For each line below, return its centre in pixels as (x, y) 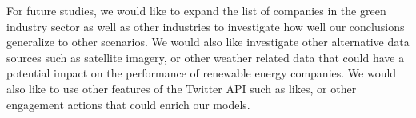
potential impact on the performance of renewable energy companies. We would (202, 73)
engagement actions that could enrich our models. (128, 104)
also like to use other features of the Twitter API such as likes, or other (182, 88)
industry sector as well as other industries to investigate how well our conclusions (206, 26)
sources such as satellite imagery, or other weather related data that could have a (206, 57)
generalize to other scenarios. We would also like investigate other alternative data (208, 42)
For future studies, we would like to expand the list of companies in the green (196, 10)
